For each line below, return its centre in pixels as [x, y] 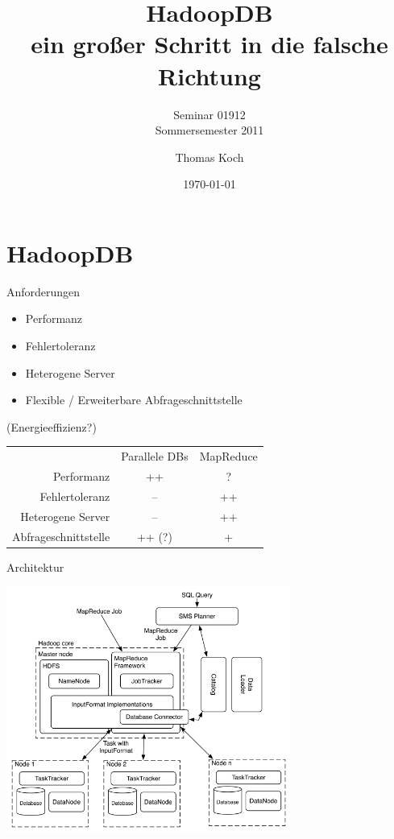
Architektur [35, 566]
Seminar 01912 [209, 114]
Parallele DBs [155, 456]
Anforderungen [44, 291]
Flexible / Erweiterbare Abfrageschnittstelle [134, 400]
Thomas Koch [209, 157]
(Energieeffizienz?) [52, 426]
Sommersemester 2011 [209, 130]
